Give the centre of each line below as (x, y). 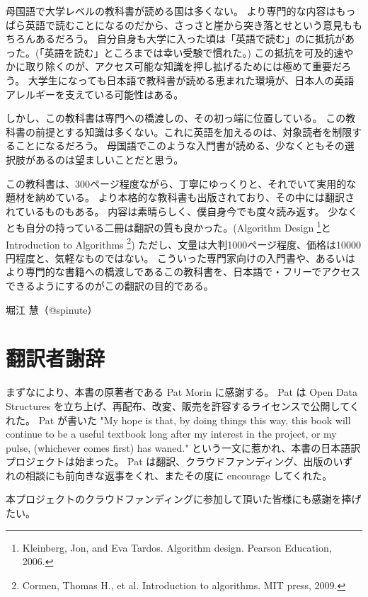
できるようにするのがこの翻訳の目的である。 (110, 285)
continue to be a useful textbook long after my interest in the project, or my (171, 434)
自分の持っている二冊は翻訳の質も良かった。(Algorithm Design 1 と (178, 226)
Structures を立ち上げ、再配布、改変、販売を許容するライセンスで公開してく (183, 405)
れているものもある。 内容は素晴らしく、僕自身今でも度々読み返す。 (165, 211)
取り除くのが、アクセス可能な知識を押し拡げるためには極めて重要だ (183, 66)
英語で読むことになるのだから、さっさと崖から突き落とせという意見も (189, 24)
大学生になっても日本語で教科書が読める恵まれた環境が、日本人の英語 (191, 80)
